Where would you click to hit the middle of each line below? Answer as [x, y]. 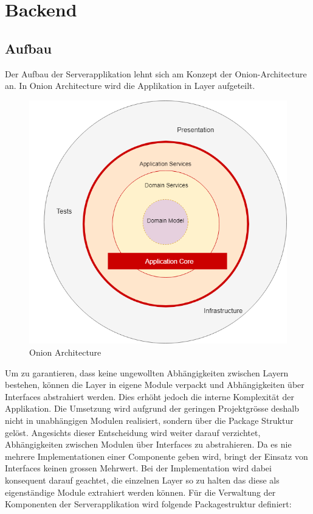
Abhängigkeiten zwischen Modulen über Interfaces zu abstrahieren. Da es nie [148, 444]
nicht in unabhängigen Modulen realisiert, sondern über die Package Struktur [149, 420]
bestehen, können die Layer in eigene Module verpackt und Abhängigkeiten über [155, 385]
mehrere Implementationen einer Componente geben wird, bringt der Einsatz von [156, 456]
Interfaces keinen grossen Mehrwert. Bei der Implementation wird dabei [138, 468]
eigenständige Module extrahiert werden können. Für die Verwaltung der [140, 492]
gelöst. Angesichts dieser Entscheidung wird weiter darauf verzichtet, [133, 432]
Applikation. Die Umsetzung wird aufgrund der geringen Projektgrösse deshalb [152, 408]
